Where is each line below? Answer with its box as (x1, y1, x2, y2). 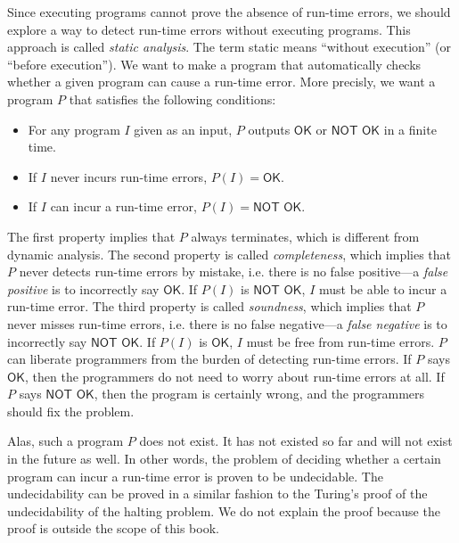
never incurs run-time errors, (50, 167, 208, 185)
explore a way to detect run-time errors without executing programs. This (7, 20, 411, 38)
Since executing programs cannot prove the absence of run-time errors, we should (7, 3, 451, 21)
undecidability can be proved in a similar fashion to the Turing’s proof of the (7, 484, 428, 503)
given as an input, (134, 119, 233, 138)
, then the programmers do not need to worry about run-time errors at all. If (25, 366, 445, 385)
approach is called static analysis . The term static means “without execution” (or (7, 37, 452, 56)
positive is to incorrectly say (7, 279, 160, 298)
